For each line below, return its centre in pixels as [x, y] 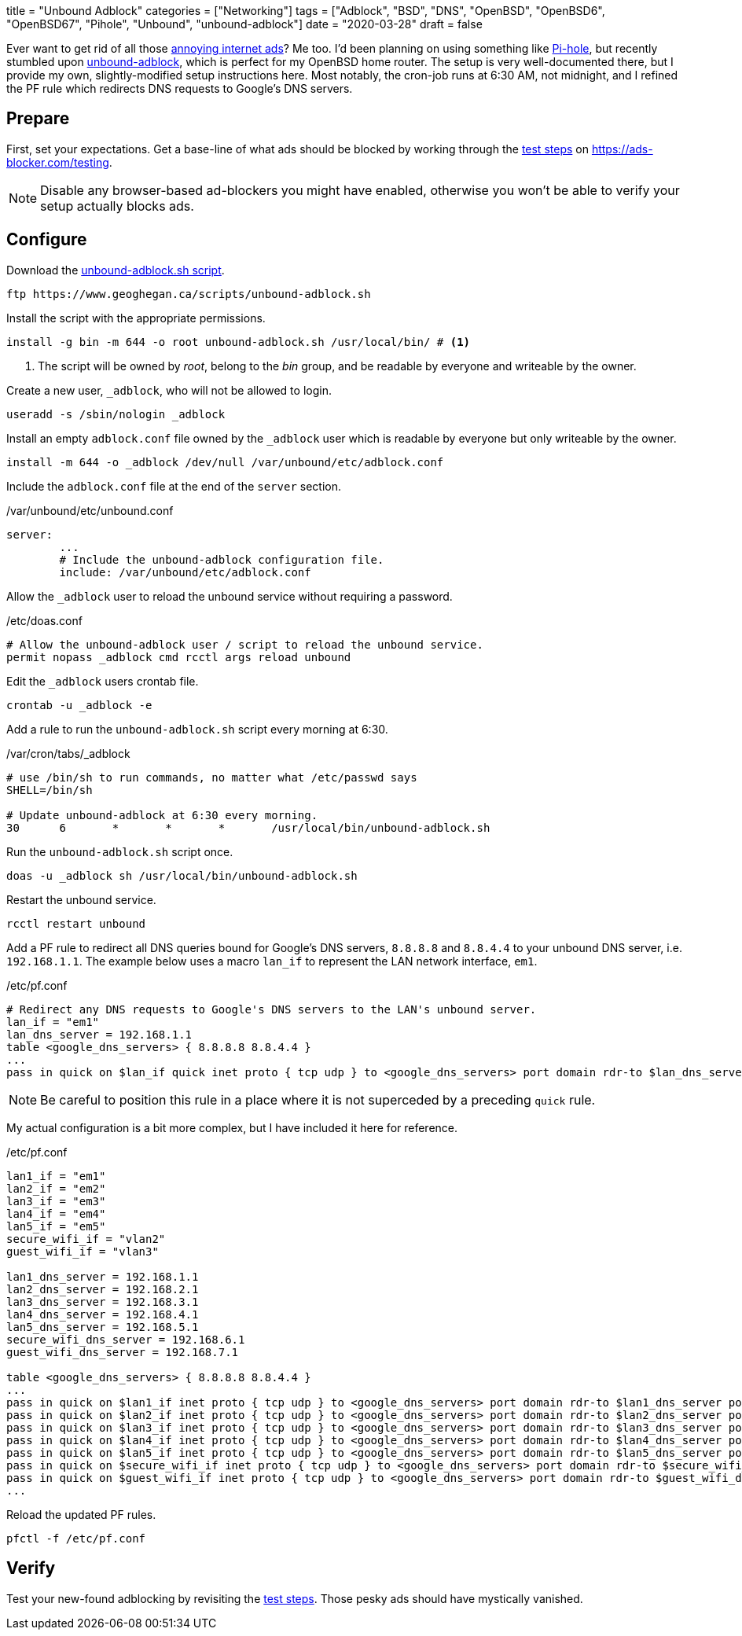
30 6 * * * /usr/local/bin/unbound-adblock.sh [248, 827]
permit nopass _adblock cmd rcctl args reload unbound [179, 657]
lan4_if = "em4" [56, 1213]
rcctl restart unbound [76, 923]
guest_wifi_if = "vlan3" [83, 1251]
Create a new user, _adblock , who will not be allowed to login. [169, 390]
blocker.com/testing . [59, 162]
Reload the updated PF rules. [81, 1514]
